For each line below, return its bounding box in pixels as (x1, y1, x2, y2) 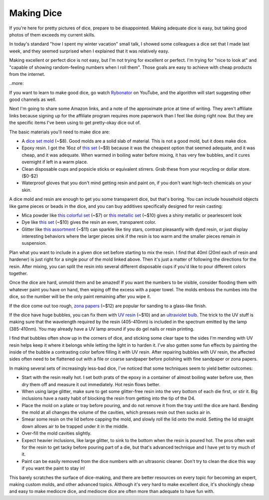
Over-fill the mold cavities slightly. (21, 430, 92, 437)
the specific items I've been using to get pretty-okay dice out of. (9, 120, 141, 126)
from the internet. (9, 71, 45, 77)
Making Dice (9, 7, 62, 18)
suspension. (21, 240, 47, 246)
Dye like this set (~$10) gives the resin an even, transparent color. (21, 219, 156, 225)
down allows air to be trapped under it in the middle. (21, 423, 129, 429)
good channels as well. (9, 96, 57, 102)
